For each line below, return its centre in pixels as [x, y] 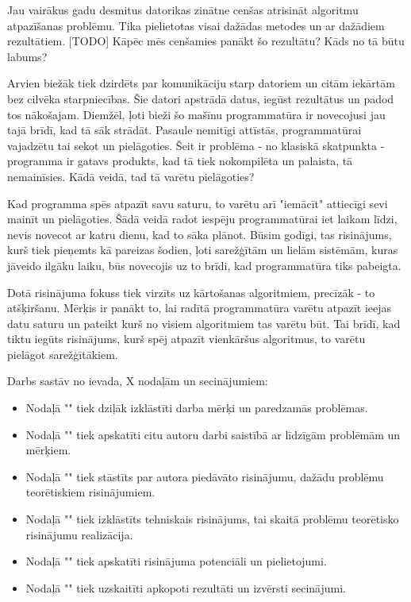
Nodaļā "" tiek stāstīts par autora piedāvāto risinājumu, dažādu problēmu [205, 476]
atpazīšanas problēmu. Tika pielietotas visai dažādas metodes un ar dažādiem [196, 25]
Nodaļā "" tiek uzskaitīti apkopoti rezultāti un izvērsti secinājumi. [186, 587]
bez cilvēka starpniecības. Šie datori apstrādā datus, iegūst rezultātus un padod [201, 98]
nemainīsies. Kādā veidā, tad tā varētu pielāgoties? [131, 176]
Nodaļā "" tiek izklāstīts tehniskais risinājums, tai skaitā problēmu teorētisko [212, 519]
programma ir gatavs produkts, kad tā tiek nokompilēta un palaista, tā [180, 161]
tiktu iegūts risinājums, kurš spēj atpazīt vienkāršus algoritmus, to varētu [186, 339]
